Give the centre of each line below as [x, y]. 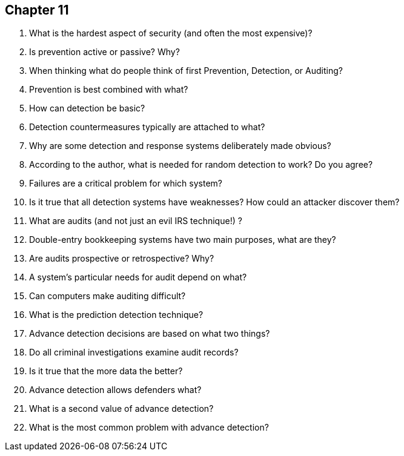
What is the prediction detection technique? [116, 315]
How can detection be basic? [87, 108]
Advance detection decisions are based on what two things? [150, 334]
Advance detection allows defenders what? [115, 390]
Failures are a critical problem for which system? [126, 183]
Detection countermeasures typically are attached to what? [147, 127]
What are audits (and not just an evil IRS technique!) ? [136, 221]
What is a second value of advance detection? [121, 409]
